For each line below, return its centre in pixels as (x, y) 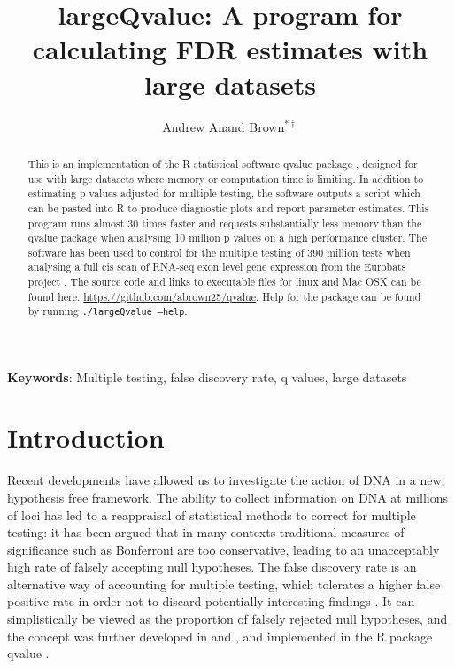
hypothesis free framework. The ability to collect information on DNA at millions (227, 497)
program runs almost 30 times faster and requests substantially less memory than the (225, 223)
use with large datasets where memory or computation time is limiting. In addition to (226, 178)
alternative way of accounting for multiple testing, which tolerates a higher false (224, 584)
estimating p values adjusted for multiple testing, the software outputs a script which (224, 193)
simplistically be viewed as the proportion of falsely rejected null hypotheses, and (227, 619)
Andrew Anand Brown (224, 126)
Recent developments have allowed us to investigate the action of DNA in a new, (226, 480)
